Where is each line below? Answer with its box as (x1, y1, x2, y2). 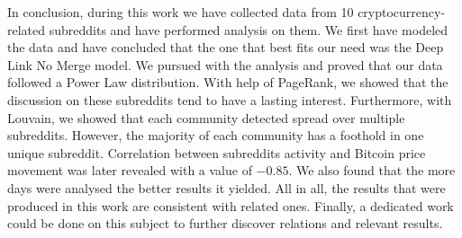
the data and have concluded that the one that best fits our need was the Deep (7, 38, 444, 57)
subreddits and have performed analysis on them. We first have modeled (49, 20, 448, 39)
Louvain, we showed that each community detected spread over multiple (7, 108, 405, 127)
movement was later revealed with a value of (7, 161, 252, 180)
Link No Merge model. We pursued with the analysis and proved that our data (7, 55, 443, 74)
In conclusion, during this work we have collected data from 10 (7, 3, 354, 21)
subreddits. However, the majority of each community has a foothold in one (7, 126, 424, 145)
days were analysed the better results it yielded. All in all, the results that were (7, 178, 446, 197)
